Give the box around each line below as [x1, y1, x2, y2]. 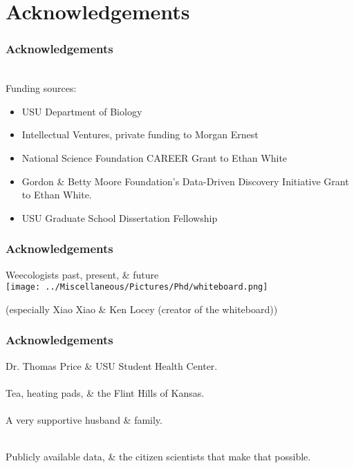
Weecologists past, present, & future [6, 267, 159, 281]
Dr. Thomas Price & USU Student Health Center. [6, 358, 218, 373]
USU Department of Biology [21, 104, 142, 118]
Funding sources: [6, 81, 77, 95]
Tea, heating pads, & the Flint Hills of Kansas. [6, 385, 205, 400]
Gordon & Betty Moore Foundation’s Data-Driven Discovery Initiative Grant [21, 174, 349, 188]
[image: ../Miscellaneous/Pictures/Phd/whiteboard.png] [6, 282, 268, 292]
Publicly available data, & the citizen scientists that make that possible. [6, 449, 311, 464]
